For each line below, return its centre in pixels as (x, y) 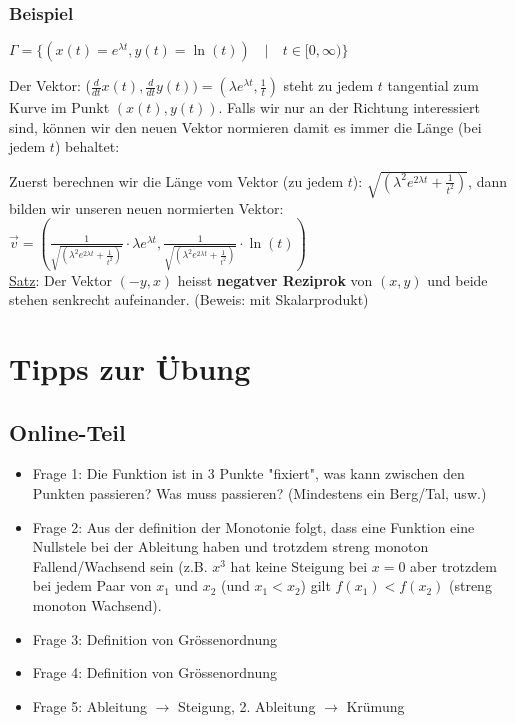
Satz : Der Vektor (60, 279)
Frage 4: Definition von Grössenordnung (155, 672)
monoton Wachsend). (97, 604)
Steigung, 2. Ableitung (247, 705)
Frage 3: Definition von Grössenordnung (155, 638)
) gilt (315, 585)
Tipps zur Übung (130, 367)
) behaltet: (87, 146)
